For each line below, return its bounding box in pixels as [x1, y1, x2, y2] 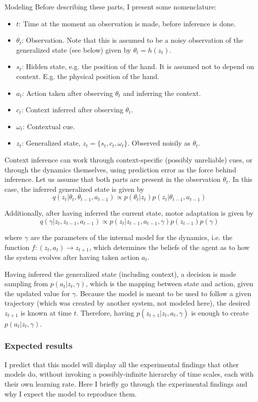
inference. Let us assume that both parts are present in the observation [4, 174, 221, 184]
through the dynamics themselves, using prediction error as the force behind [4, 164, 236, 174]
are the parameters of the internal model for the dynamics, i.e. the [30, 232, 233, 242]
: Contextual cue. [22, 121, 75, 131]
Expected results [4, 339, 73, 352]
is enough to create [191, 307, 249, 318]
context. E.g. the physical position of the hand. [16, 71, 159, 81]
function [4, 241, 30, 252]
